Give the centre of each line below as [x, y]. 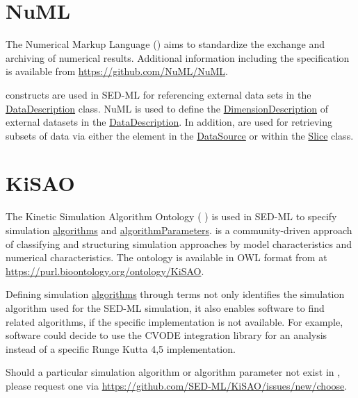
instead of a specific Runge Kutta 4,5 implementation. [121, 348]
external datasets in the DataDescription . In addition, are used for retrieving [169, 122]
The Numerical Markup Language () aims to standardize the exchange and [165, 44]
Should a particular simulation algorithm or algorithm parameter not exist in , [173, 372]
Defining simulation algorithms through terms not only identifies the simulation [175, 294]
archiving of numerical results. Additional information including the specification [178, 57]
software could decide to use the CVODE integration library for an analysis [166, 335]
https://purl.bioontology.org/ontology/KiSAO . [105, 271]
